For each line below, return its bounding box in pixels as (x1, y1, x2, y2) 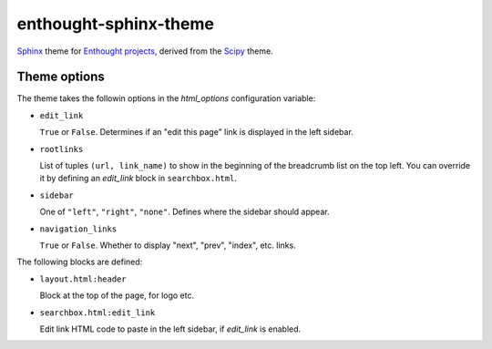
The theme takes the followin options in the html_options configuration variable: (16, 93, 316, 104)
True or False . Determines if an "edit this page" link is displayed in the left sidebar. (39, 127, 354, 138)
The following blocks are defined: (16, 256, 143, 268)
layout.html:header (39, 273, 127, 284)
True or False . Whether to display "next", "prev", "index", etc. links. (39, 240, 296, 251)
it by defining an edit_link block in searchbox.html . (39, 173, 237, 184)
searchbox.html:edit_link (39, 307, 156, 318)
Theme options (16, 69, 105, 85)
